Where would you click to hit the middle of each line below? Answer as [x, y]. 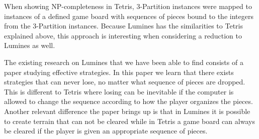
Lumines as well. [30, 45]
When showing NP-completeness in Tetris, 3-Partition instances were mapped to [128, 6]
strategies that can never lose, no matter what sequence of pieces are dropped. [125, 82]
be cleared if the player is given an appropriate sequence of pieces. [106, 131]
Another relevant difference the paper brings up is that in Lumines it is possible [127, 111]
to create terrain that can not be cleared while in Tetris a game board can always [129, 121]
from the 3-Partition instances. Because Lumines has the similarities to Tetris [123, 26]
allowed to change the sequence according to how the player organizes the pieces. [128, 101]
